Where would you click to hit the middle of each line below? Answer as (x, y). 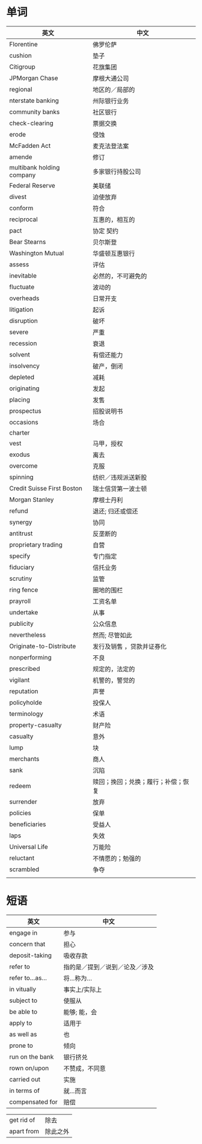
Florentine (23, 44)
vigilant (20, 680)
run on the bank (32, 1057)
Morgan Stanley (32, 500)
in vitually (23, 989)
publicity (22, 623)
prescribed (25, 668)
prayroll (20, 601)
